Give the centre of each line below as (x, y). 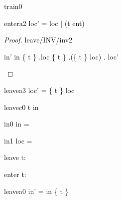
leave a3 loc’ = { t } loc (39, 90)
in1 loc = (18, 140)
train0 (13, 6)
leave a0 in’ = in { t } (36, 191)
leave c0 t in (21, 107)
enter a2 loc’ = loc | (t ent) (44, 23)
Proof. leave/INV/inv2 (38, 40)
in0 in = (17, 124)
